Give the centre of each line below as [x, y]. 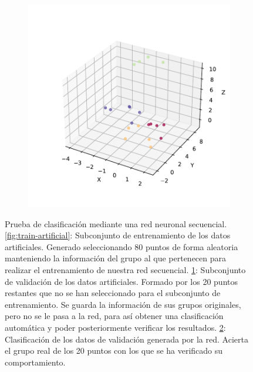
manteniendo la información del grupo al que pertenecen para [116, 258]
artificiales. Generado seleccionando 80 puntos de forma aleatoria [122, 246]
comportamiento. [35, 362]
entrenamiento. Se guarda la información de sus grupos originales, [123, 304]
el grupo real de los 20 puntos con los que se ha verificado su [114, 351]
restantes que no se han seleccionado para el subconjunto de [113, 293]
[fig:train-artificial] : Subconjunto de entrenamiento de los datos [118, 235]
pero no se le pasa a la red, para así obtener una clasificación [114, 316]
